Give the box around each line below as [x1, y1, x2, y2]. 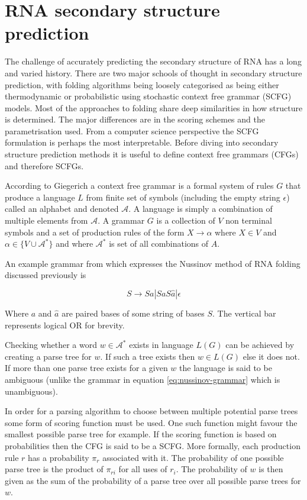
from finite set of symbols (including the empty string [86, 191, 280, 203]
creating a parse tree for [5, 350, 92, 362]
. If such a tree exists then [100, 350, 195, 362]
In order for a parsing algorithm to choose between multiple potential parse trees [5, 405, 298, 417]
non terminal [225, 214, 272, 227]
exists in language [129, 338, 193, 351]
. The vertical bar [212, 307, 276, 319]
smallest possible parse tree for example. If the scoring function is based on [5, 428, 277, 440]
